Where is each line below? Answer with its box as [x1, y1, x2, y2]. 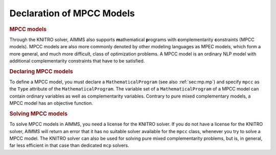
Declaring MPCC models [9, 68, 74, 75]
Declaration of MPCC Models [9, 8, 135, 19]
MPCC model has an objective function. [9, 100, 93, 106]
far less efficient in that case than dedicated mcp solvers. [9, 142, 130, 148]
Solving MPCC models [9, 110, 68, 117]
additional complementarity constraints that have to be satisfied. [9, 57, 145, 64]
